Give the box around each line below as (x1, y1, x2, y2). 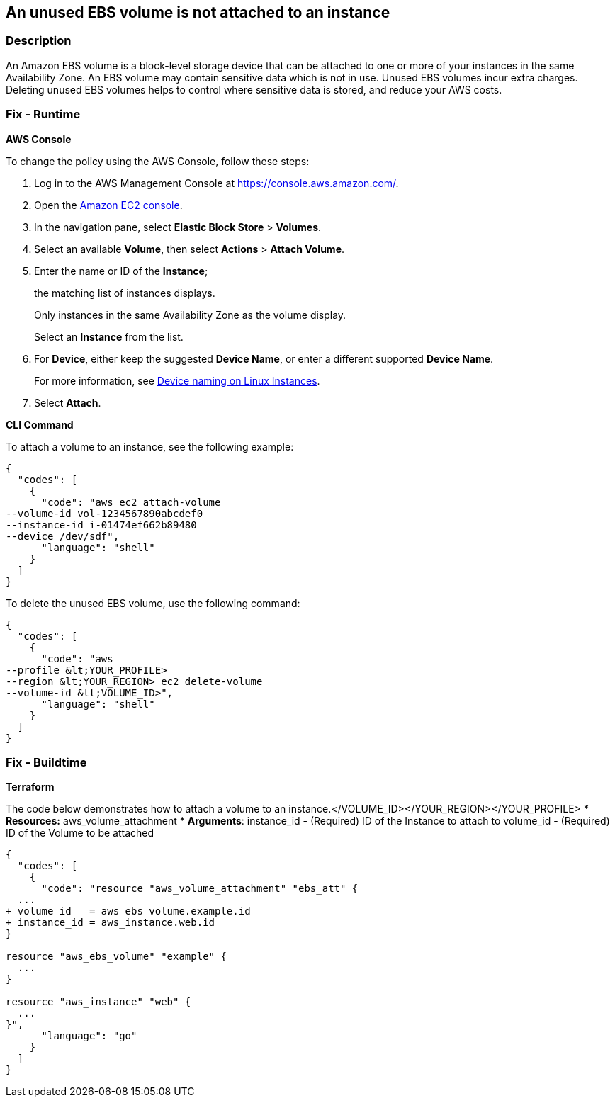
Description (6, 33, 72, 48)
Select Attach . (34, 396, 101, 409)
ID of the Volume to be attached (6, 827, 154, 839)
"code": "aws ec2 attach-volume (41, 496, 221, 508)
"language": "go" (41, 1030, 137, 1042)
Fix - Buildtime (6, 754, 87, 769)
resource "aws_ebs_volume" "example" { (6, 951, 227, 963)
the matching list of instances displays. (34, 286, 215, 299)
